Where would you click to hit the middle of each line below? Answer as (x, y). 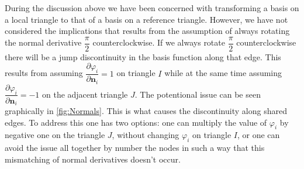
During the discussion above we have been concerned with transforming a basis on (152, 8)
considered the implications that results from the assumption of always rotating (147, 31)
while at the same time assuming (223, 73)
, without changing (146, 135)
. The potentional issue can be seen (198, 94)
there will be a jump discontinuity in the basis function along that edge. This (143, 56)
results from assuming (44, 73)
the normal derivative (43, 42)
